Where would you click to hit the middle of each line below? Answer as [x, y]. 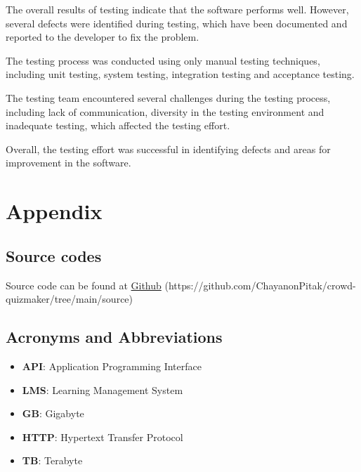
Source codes [54, 255]
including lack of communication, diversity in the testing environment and [165, 111]
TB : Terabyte [52, 460]
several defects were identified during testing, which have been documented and [177, 23]
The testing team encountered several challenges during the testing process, [168, 97]
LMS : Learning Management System [103, 389]
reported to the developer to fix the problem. [103, 37]
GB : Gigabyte [53, 413]
